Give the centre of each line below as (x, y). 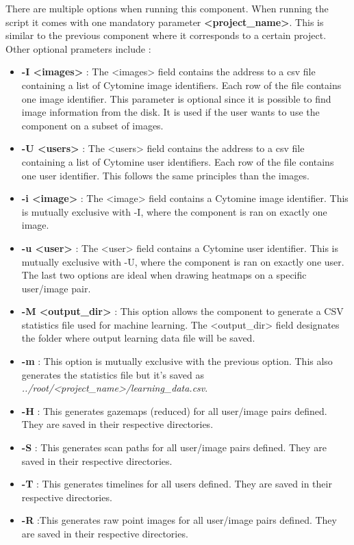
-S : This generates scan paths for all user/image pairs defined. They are (174, 447)
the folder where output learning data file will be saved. (138, 338)
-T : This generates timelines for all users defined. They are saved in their (177, 484)
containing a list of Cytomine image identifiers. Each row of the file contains (181, 85)
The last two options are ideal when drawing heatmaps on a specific (164, 275)
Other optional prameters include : (78, 48)
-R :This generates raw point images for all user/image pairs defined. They (179, 520)
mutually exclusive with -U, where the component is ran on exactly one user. (183, 261)
